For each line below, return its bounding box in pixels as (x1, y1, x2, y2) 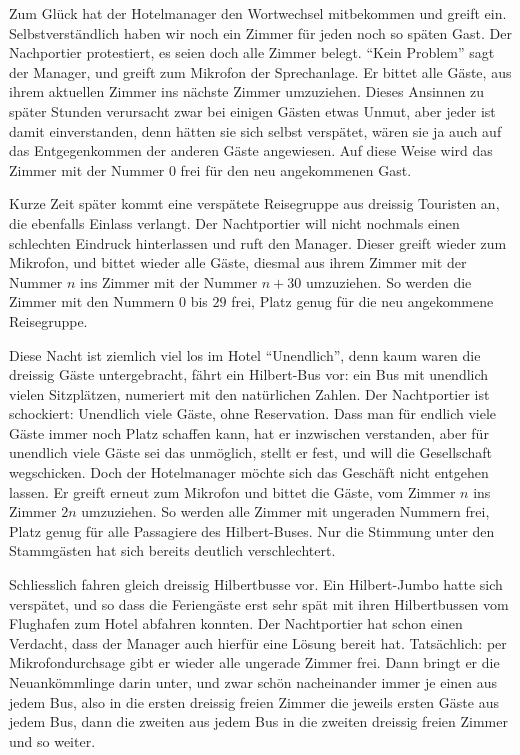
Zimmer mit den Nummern (9, 291, 175, 312)
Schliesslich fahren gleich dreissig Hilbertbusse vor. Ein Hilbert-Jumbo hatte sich (9, 574, 503, 595)
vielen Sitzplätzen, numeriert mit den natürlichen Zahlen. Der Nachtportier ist (9, 383, 490, 404)
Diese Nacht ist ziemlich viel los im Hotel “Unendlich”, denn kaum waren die (9, 344, 481, 365)
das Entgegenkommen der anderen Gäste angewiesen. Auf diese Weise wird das (9, 140, 493, 161)
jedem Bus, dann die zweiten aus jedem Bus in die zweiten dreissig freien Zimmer (9, 711, 508, 732)
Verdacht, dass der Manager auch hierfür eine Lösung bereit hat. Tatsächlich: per (9, 632, 507, 653)
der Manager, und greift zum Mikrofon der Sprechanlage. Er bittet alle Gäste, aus (9, 61, 512, 82)
